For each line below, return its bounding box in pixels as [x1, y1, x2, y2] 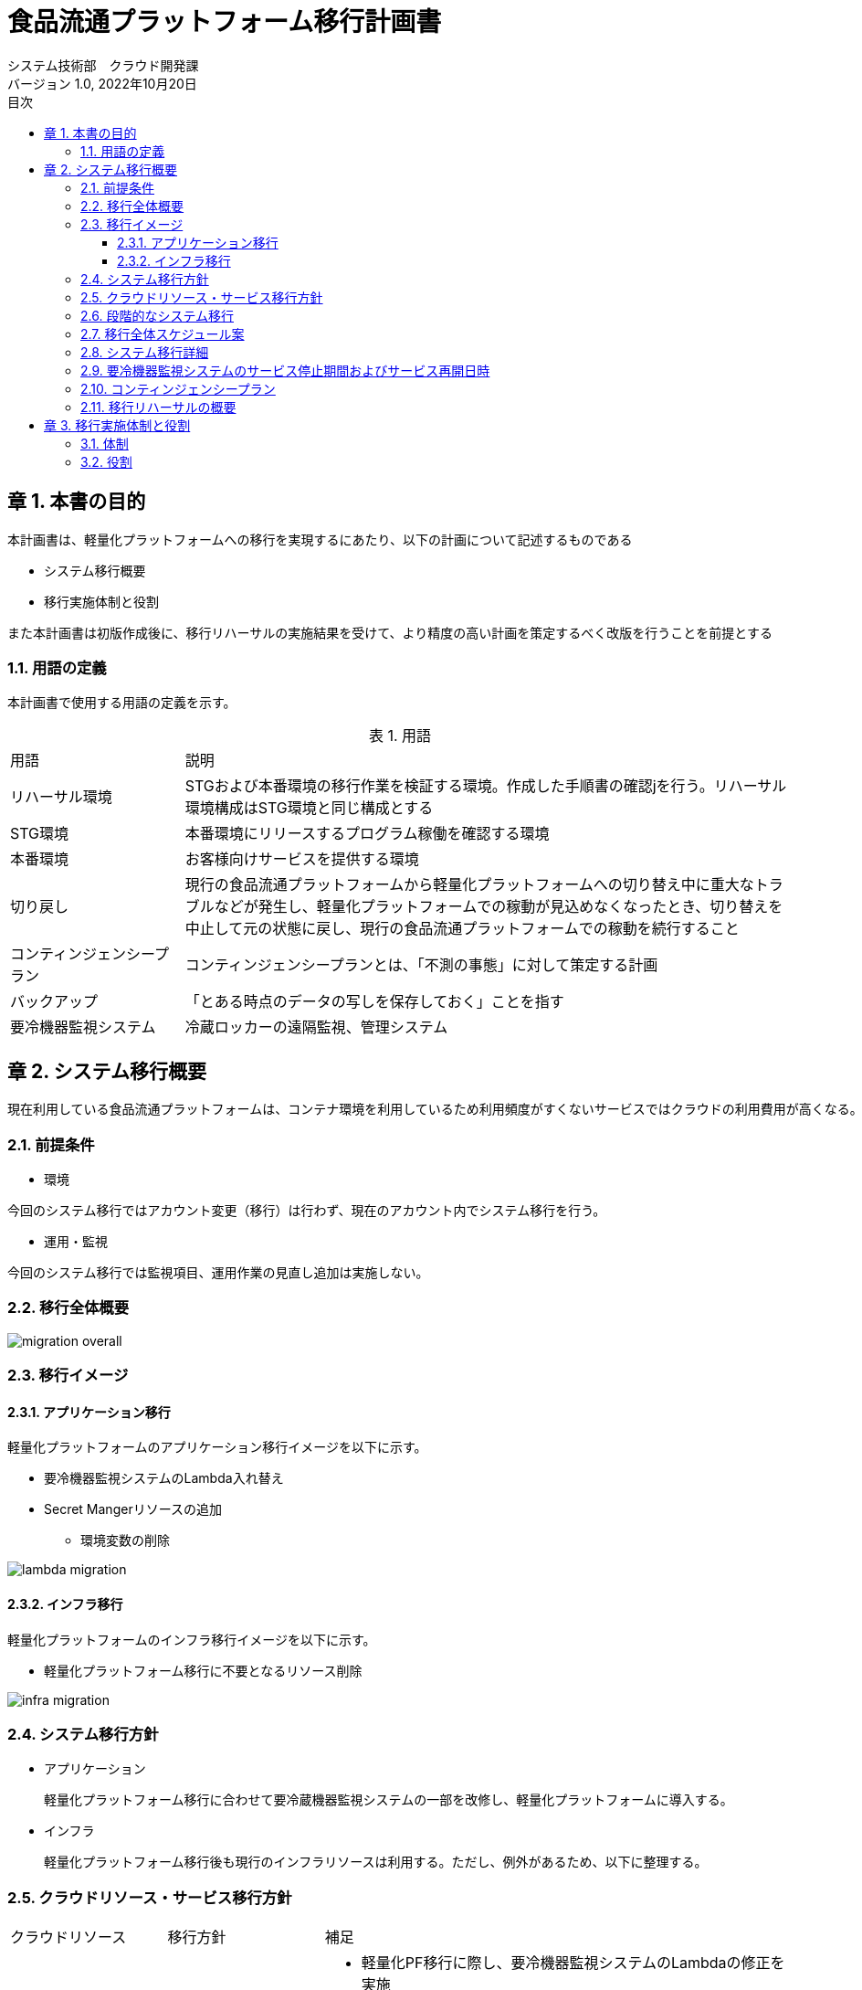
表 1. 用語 [368, 726, 432, 746]
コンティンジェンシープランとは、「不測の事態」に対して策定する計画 [184, 956, 658, 975]
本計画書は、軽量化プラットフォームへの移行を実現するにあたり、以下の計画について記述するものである [7, 531, 633, 547]
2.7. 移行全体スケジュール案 [80, 325, 245, 342]
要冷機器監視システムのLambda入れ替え [44, 1470, 284, 1487]
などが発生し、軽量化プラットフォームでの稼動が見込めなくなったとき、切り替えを [214, 897, 783, 916]
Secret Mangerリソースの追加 [44, 1501, 222, 1518]
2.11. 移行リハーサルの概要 [80, 398, 237, 415]
